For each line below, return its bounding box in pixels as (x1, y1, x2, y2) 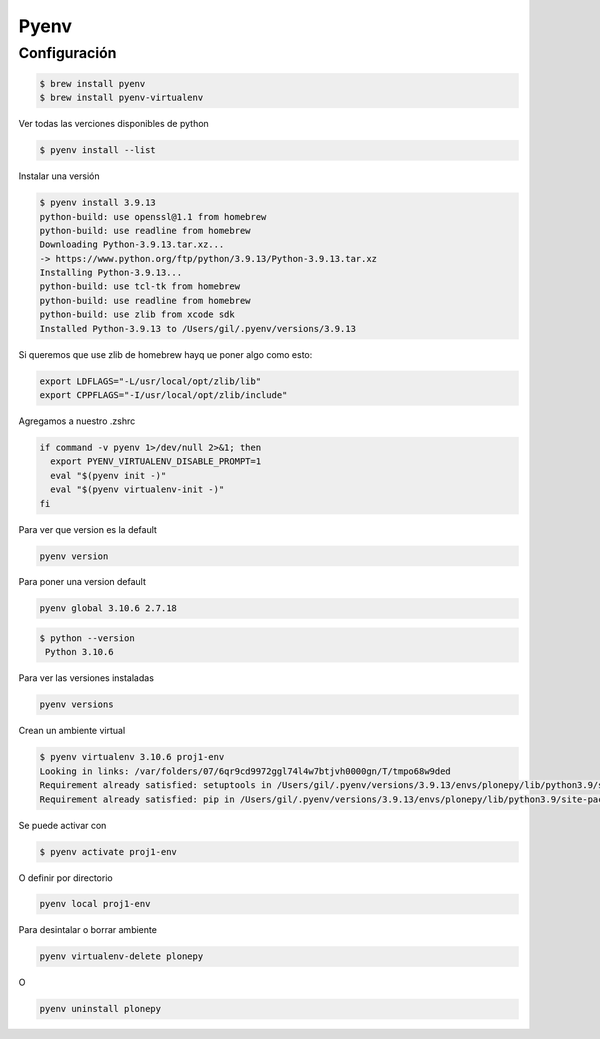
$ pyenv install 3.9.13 (39, 197, 157, 209)
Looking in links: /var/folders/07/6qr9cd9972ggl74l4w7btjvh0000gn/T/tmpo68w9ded (39, 765, 452, 777)
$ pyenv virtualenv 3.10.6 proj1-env (39, 751, 225, 763)
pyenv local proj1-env (39, 898, 151, 910)
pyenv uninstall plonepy (39, 1003, 162, 1015)
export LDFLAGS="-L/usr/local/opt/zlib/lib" (39, 375, 262, 387)
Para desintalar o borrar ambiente (18, 924, 157, 936)
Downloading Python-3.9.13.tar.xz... (39, 239, 225, 250)
